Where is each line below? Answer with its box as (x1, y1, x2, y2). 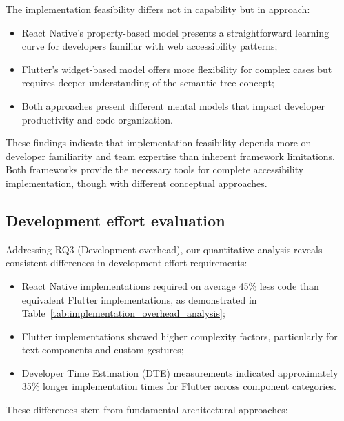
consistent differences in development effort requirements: (6, 255, 247, 270)
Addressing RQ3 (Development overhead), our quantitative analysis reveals (6, 242, 323, 256)
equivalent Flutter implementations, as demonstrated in (21, 292, 257, 306)
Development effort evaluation (6, 209, 225, 231)
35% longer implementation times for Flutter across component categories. (21, 379, 336, 393)
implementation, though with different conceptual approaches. (6, 175, 267, 190)
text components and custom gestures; (21, 342, 184, 357)
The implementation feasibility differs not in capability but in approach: (6, 2, 310, 16)
